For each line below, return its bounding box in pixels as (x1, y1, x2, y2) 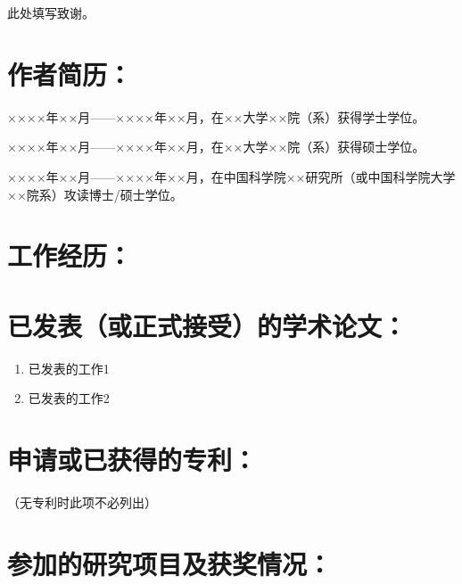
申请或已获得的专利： (7, 440, 258, 477)
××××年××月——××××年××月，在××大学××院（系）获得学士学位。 (7, 107, 425, 126)
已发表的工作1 (28, 358, 110, 377)
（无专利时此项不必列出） (7, 492, 157, 511)
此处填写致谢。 (7, 4, 95, 21)
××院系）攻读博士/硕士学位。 (7, 185, 183, 203)
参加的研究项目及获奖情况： (7, 545, 333, 581)
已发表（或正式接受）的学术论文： (7, 307, 408, 343)
